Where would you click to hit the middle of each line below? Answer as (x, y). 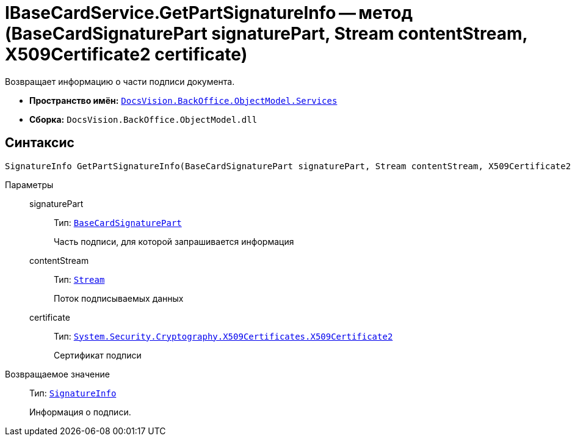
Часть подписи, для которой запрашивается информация (174, 241)
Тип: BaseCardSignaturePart (118, 222)
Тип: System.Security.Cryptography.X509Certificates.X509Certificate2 (223, 336)
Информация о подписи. (80, 412)
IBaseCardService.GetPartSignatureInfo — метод (209, 13)
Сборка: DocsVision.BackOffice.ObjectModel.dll (143, 119)
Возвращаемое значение (57, 374)
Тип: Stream (79, 279)
